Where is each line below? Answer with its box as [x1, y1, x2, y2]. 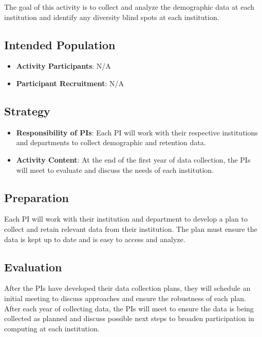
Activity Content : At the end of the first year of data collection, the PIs [16, 154, 251, 165]
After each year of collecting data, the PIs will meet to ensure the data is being [4, 303, 254, 313]
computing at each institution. [4, 323, 100, 333]
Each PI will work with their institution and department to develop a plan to [4, 213, 248, 224]
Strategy [4, 103, 50, 118]
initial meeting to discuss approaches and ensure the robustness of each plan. [4, 292, 246, 303]
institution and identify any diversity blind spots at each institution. [4, 11, 219, 22]
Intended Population [4, 36, 116, 52]
